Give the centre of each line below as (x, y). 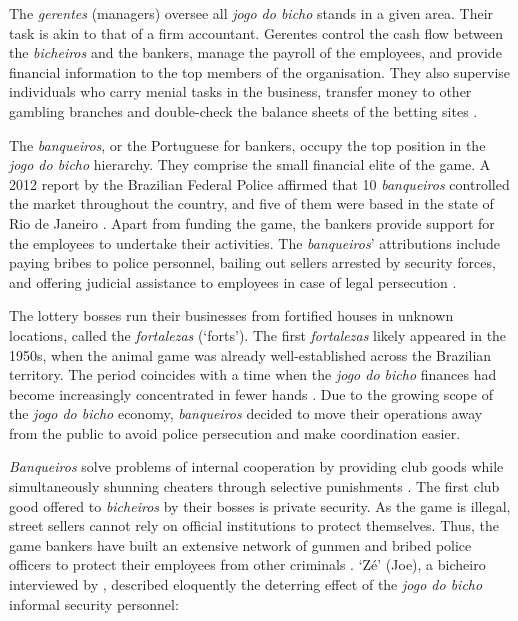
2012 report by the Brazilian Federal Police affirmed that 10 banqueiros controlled (259, 183)
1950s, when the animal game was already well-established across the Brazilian (250, 354)
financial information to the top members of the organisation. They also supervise (260, 71)
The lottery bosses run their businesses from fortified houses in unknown (231, 315)
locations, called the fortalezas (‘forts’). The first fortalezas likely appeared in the (258, 334)
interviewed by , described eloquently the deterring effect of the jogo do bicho (246, 584)
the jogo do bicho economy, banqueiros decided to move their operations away (246, 413)
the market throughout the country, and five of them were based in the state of (251, 203)
